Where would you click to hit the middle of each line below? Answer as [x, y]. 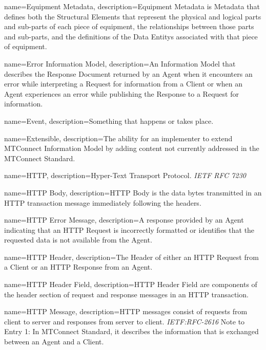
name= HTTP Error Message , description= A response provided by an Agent [124, 220]
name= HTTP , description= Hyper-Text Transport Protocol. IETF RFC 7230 [125, 175]
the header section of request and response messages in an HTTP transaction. [126, 294]
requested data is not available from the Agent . [78, 240]
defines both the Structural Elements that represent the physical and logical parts [133, 16]
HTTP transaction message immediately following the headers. [103, 202]
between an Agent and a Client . [54, 342]
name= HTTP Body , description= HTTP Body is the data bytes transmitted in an [133, 192]
